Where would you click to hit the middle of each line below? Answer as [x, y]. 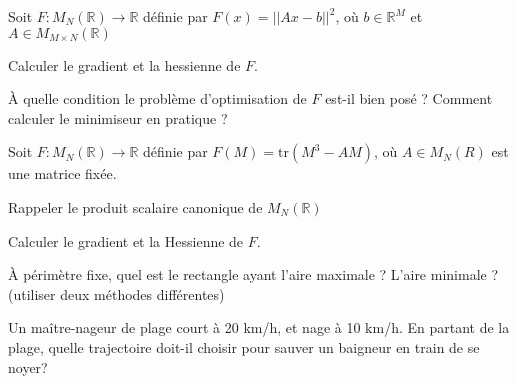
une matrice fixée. [62, 173]
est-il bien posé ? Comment [409, 98]
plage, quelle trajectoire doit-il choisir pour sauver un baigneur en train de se [244, 346]
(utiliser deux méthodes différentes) [116, 293]
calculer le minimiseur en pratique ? [118, 117]
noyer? [28, 366]
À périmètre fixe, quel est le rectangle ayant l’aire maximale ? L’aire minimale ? [253, 274]
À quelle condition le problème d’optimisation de [157, 98]
